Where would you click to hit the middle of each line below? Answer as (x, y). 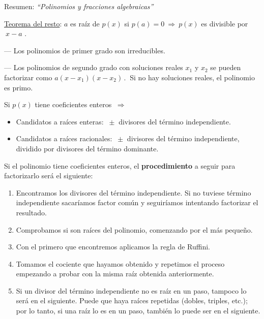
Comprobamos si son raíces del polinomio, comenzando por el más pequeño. (134, 229)
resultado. (31, 212)
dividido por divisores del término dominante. (87, 148)
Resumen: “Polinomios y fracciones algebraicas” (79, 6)
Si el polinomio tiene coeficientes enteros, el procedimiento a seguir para (120, 165)
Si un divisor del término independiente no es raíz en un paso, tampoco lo (131, 290)
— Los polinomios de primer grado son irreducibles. (85, 50)
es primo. (19, 87)
